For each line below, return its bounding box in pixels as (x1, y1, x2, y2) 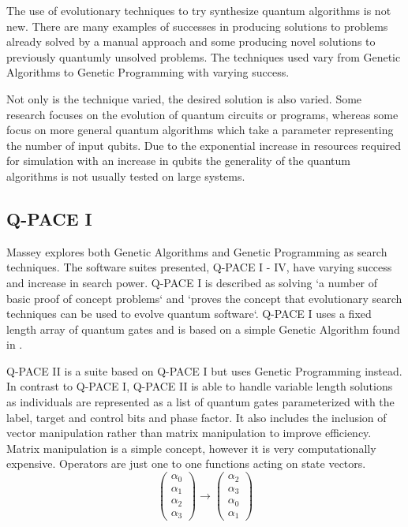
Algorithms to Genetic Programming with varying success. (6, 64, 290, 80)
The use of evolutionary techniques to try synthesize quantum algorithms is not (6, 2, 391, 18)
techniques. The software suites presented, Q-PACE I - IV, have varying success (6, 259, 392, 275)
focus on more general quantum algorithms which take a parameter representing (6, 121, 394, 138)
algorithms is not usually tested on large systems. (6, 167, 245, 184)
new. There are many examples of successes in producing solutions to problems (6, 17, 388, 34)
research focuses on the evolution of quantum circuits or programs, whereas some (6, 106, 399, 122)
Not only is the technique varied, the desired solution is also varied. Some (6, 90, 362, 107)
